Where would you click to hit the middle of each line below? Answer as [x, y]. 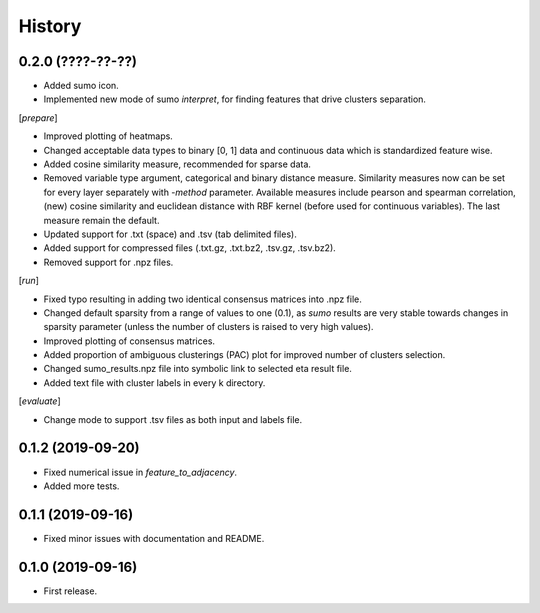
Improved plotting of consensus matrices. [129, 341]
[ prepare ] [38, 117]
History [50, 26]
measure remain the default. [101, 220]
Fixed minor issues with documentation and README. [154, 538]
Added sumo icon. [81, 86]
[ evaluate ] [39, 401]
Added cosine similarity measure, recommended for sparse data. [177, 164]
